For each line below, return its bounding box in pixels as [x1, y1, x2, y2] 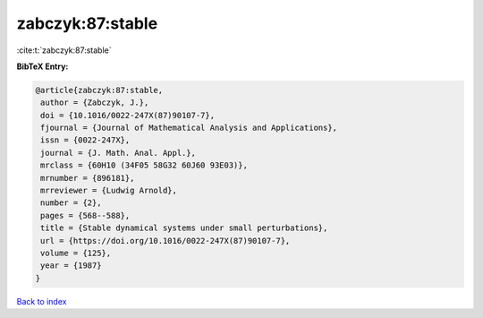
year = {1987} [40, 261, 102, 271]
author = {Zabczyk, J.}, [40, 98, 149, 107]
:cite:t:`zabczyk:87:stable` [16, 45, 112, 56]
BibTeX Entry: [16, 61, 69, 72]
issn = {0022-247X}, [40, 135, 131, 145]
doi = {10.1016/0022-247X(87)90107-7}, [40, 110, 215, 120]
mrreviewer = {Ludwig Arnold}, [40, 185, 178, 196]
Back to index [16, 296, 67, 306]
